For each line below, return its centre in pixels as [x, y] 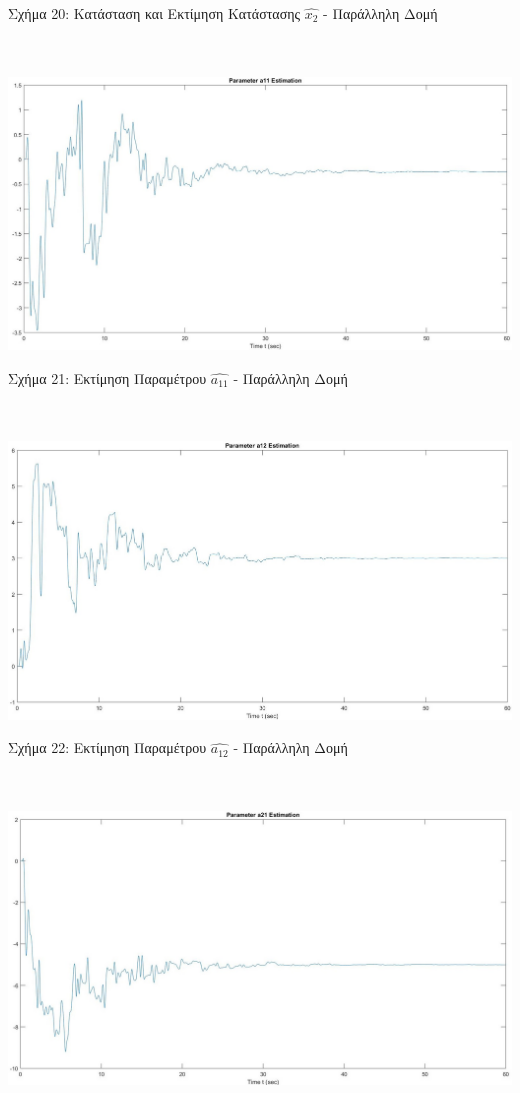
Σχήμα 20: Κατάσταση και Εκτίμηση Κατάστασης [154, 13]
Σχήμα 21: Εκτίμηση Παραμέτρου [107, 377]
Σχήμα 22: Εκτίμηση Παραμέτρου [107, 747]
